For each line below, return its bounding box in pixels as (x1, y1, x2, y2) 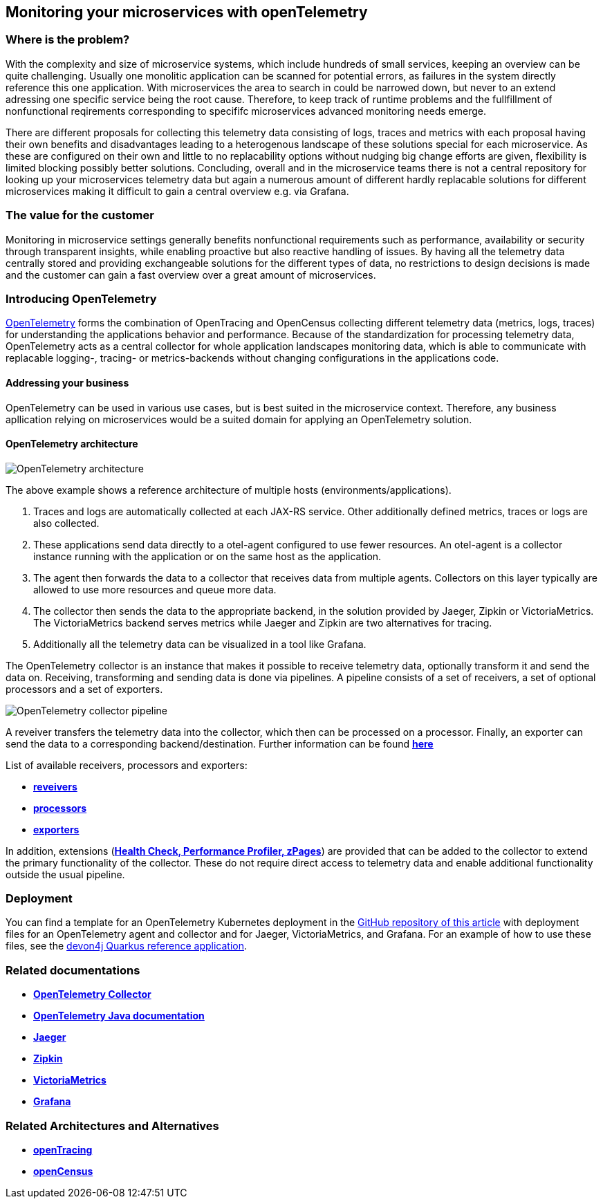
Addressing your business (6, 376, 129, 389)
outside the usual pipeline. (6, 868, 125, 880)
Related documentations (6, 963, 140, 977)
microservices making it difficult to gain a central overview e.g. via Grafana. (6, 185, 349, 197)
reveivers (33, 780, 77, 793)
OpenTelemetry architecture (6, 438, 138, 450)
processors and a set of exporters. (6, 683, 163, 695)
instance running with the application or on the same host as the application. (33, 550, 382, 562)
